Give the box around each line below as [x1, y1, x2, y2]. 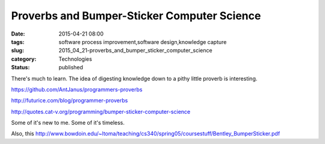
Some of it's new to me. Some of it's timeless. [11, 119, 125, 127]
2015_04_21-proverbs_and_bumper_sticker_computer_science [58, 47, 213, 54]
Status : [11, 64, 30, 71]
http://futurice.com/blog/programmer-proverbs [11, 97, 128, 104]
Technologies [58, 55, 93, 63]
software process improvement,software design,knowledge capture [58, 38, 227, 45]
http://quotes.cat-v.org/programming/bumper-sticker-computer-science [11, 108, 191, 115]
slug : [11, 47, 24, 54]
